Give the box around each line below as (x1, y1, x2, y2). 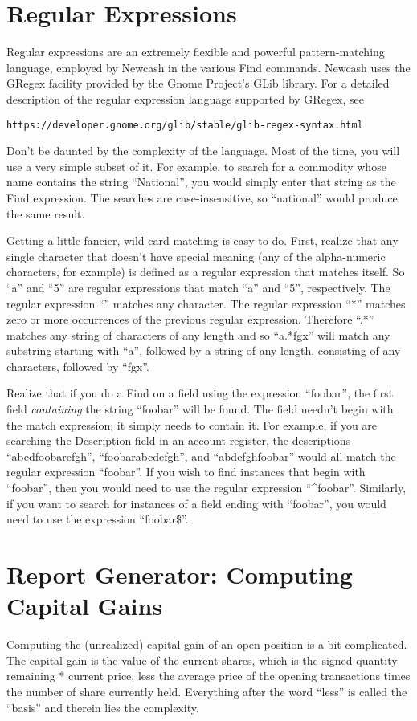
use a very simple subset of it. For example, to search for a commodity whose (6, 157, 386, 174)
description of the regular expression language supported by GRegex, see (6, 90, 364, 107)
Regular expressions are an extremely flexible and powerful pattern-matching (6, 43, 385, 60)
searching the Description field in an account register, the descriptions (6, 432, 351, 449)
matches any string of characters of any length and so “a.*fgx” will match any (6, 326, 390, 343)
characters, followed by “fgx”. (6, 357, 149, 374)
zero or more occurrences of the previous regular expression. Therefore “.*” (6, 311, 374, 328)
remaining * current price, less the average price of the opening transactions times (6, 667, 411, 684)
